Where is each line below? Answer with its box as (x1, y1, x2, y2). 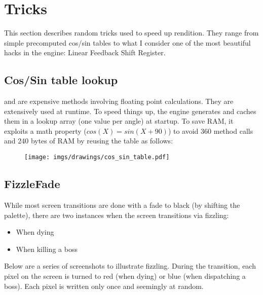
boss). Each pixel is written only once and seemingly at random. (4, 280, 204, 291)
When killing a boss (16, 243, 78, 254)
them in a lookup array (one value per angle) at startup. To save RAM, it (4, 116, 234, 126)
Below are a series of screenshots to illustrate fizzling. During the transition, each (4, 261, 256, 271)
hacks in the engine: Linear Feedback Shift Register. (4, 47, 166, 58)
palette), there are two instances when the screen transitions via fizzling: (4, 209, 229, 220)
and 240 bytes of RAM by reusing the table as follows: (4, 135, 173, 146)
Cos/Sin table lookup (4, 72, 118, 88)
